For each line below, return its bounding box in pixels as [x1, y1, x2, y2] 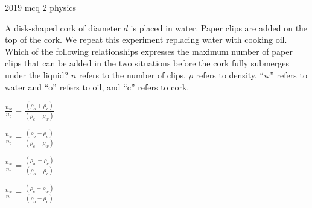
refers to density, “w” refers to [196, 68, 307, 81]
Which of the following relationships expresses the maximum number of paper [5, 45, 293, 57]
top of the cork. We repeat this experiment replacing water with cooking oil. [5, 33, 287, 46]
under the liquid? [5, 68, 69, 81]
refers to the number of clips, [78, 68, 186, 81]
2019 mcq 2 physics [5, 1, 77, 13]
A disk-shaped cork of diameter [5, 21, 121, 34]
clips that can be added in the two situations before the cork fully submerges [5, 57, 290, 69]
